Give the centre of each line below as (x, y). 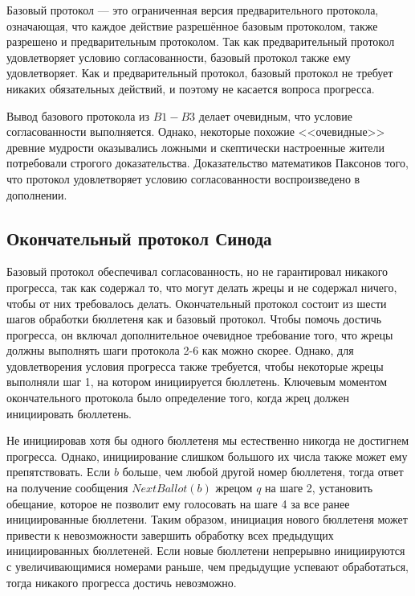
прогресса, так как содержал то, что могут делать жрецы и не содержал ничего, (202, 287)
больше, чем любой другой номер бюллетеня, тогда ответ (263, 472)
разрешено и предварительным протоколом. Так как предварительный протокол (201, 41)
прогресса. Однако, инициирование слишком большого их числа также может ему (207, 456)
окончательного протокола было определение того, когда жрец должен (178, 398)
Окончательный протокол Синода (139, 238)
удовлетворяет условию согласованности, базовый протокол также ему (179, 57)
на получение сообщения (67, 488)
